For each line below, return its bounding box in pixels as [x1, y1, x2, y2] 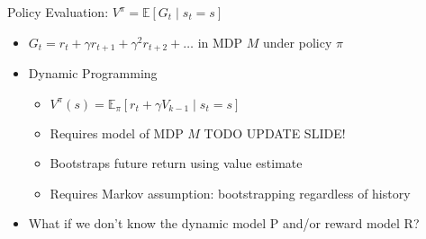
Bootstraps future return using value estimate [50, 154, 303, 173]
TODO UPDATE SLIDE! [204, 123, 346, 142]
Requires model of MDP [50, 123, 184, 142]
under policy [263, 32, 332, 51]
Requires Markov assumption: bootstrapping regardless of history [50, 183, 411, 202]
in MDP [197, 32, 243, 51]
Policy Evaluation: [7, 3, 109, 21]
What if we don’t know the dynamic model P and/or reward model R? [28, 214, 420, 233]
